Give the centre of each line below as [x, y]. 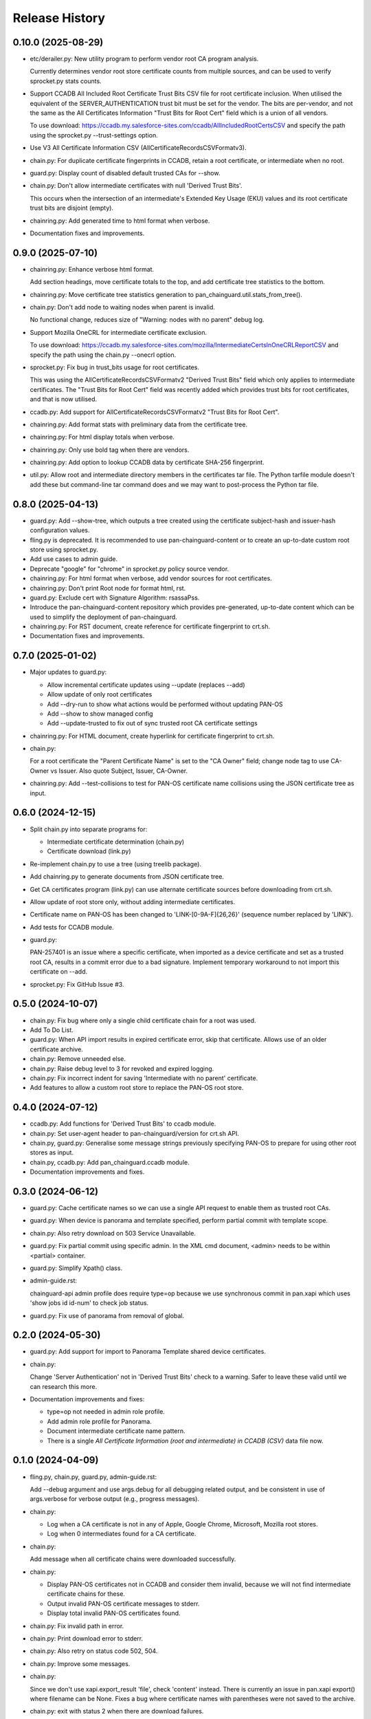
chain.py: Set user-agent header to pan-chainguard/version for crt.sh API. [135, 1133]
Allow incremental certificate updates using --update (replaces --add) [146, 685]
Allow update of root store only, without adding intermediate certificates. [133, 901]
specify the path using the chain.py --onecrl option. [103, 355]
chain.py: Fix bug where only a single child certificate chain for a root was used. [143, 1020]
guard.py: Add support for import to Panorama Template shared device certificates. [148, 1352]
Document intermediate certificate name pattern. [116, 1431]
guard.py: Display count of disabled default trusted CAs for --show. [125, 173]
